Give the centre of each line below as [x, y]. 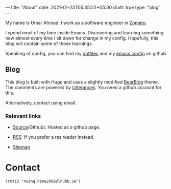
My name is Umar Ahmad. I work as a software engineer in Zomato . [76, 23]
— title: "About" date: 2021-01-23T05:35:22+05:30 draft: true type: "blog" [83, 7]
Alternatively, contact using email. [41, 102]
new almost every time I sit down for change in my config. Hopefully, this [82, 38]
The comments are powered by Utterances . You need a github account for [83, 87]
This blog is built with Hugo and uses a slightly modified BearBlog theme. [82, 82]
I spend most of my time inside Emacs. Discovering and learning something [84, 33]
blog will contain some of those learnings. [49, 44]
